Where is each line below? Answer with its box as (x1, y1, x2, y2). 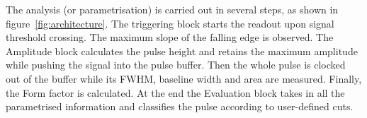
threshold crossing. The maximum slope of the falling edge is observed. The (6, 30, 334, 45)
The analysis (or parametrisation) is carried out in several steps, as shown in (6, 2, 339, 16)
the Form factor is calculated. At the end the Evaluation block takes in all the (6, 85, 345, 100)
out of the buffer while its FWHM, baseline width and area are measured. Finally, (6, 71, 362, 85)
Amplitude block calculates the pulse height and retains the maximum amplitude (6, 43, 358, 58)
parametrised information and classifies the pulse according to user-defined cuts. (6, 99, 354, 114)
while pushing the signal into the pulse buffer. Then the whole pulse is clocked (6, 57, 346, 72)
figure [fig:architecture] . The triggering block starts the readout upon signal (6, 16, 334, 30)
